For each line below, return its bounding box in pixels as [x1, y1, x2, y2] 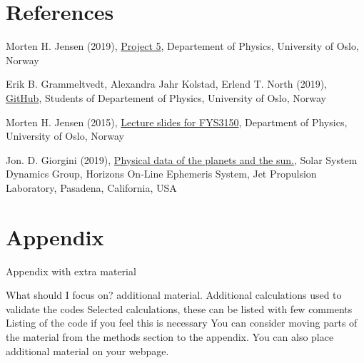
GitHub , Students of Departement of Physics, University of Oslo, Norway [6, 90, 327, 105]
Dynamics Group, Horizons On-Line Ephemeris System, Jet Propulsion [6, 166, 317, 181]
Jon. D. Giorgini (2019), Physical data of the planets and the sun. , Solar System [6, 152, 358, 167]
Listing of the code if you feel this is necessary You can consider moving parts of [6, 315, 358, 330]
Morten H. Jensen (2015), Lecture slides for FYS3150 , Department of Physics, [6, 114, 348, 129]
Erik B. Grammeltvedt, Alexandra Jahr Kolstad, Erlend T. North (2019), [6, 76, 328, 91]
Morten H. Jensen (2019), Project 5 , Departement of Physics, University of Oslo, [6, 39, 359, 53]
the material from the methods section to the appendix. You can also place [6, 329, 334, 344]
